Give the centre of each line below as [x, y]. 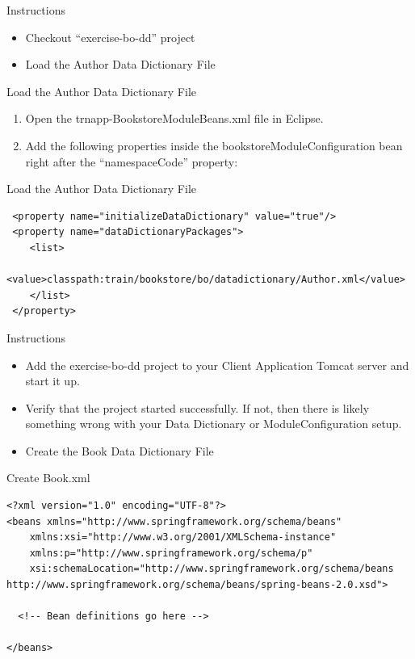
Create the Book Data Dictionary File [119, 450]
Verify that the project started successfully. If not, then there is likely [197, 407]
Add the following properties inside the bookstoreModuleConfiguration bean [214, 145]
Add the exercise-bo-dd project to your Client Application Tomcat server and [217, 365]
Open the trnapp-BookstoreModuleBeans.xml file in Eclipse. [174, 118]
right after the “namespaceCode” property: [132, 161]
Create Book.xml [48, 478]
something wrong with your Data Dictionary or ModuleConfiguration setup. [214, 424]
